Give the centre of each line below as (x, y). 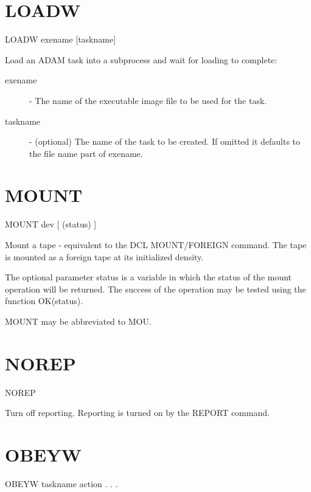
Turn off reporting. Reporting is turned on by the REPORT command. (137, 413)
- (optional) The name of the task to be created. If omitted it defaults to (165, 141)
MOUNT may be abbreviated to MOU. (78, 321)
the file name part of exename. (86, 153)
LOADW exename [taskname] (61, 39)
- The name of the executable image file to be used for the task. (148, 100)
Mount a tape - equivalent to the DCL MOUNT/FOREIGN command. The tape (156, 244)
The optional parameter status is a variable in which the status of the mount (149, 277)
